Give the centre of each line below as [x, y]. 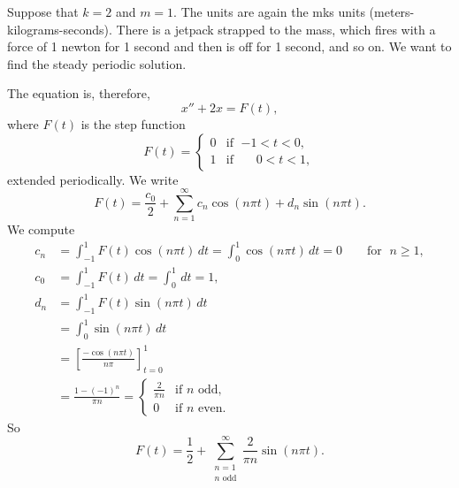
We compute [41, 229]
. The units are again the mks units [269, 11]
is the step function [133, 123]
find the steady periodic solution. [97, 63]
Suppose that [43, 11]
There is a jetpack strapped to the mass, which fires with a [276, 29]
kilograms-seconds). [60, 29]
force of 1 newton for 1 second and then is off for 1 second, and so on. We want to [229, 46]
